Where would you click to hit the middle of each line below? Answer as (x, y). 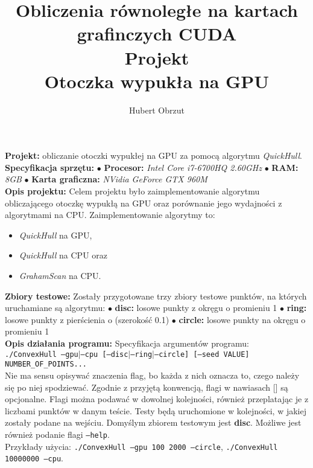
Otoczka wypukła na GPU (157, 81)
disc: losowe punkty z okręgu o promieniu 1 (196, 308)
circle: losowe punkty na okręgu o (242, 319)
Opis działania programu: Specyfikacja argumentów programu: (127, 343)
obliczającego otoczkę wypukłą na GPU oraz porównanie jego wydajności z (144, 203)
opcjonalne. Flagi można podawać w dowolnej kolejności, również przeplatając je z (157, 399)
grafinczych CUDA (157, 34)
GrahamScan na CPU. (60, 276)
